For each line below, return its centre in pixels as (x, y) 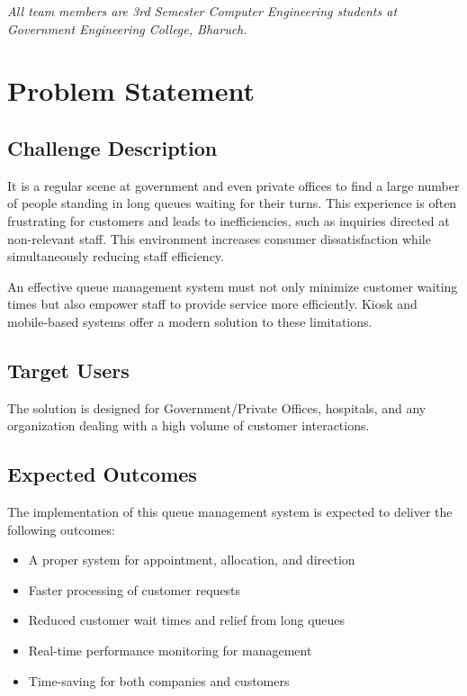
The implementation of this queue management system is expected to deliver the (230, 512)
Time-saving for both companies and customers (159, 680)
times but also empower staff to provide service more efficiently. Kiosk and (212, 304)
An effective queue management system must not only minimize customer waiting (233, 286)
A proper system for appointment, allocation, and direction (192, 560)
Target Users (68, 370)
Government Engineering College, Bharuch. (127, 28)
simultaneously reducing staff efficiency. (116, 256)
